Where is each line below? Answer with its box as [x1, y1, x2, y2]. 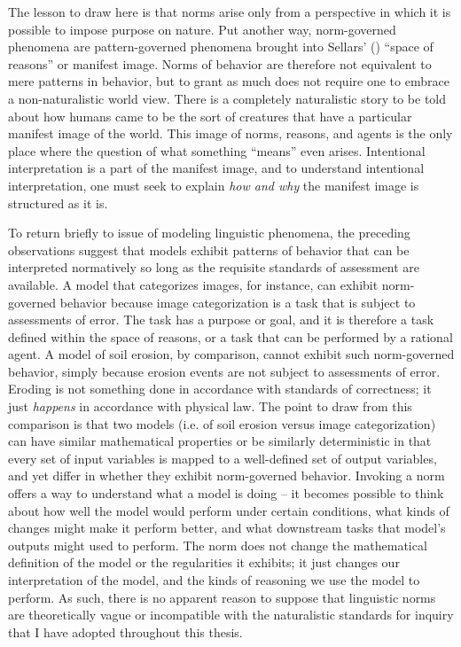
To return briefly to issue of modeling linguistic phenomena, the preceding [8, 223, 410, 242]
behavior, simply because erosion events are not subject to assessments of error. [8, 362, 441, 380]
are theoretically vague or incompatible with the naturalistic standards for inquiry [8, 605, 454, 624]
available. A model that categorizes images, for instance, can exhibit [8, 275, 379, 293]
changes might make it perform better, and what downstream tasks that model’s [8, 518, 446, 537]
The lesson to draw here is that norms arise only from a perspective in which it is [8, 3, 451, 20]
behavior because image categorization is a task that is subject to [59, 292, 416, 311]
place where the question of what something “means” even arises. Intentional [8, 141, 426, 160]
